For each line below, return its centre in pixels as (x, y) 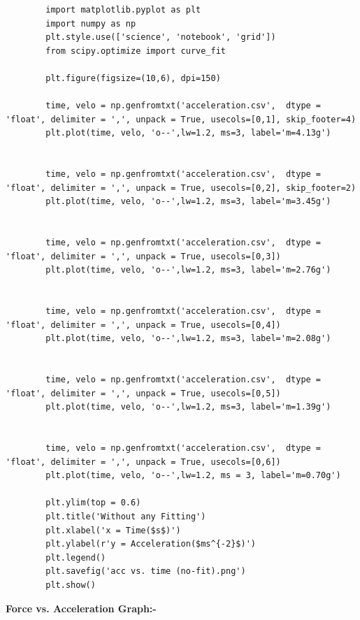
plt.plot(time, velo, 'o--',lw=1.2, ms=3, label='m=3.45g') (188, 202)
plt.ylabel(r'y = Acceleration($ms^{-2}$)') (151, 544)
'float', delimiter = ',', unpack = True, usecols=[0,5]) (143, 393)
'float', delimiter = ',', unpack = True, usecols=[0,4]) (143, 325)
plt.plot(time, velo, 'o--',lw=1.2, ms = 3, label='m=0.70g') (193, 476)
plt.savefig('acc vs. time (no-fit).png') (146, 571)
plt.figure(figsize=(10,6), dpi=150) (133, 78)
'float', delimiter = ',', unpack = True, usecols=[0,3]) (143, 256)
